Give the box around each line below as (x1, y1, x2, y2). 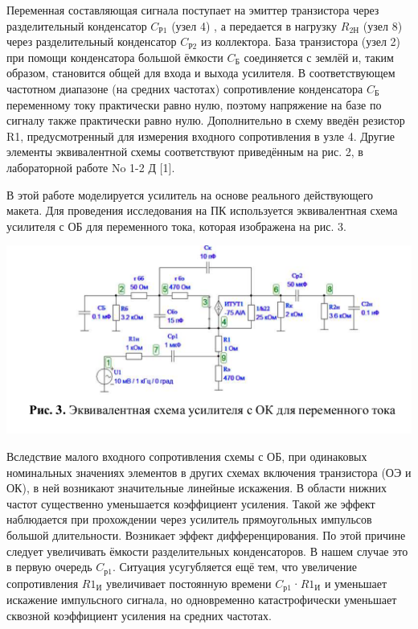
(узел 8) (363, 17, 403, 34)
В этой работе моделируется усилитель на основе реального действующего (6, 186, 374, 203)
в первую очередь (6, 558, 92, 575)
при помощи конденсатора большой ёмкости (6, 48, 223, 65)
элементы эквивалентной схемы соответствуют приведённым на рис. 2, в (6, 143, 363, 160)
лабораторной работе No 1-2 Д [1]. (6, 158, 175, 175)
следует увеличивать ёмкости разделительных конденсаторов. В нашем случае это (6, 542, 408, 559)
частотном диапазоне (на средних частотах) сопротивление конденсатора (6, 80, 363, 97)
